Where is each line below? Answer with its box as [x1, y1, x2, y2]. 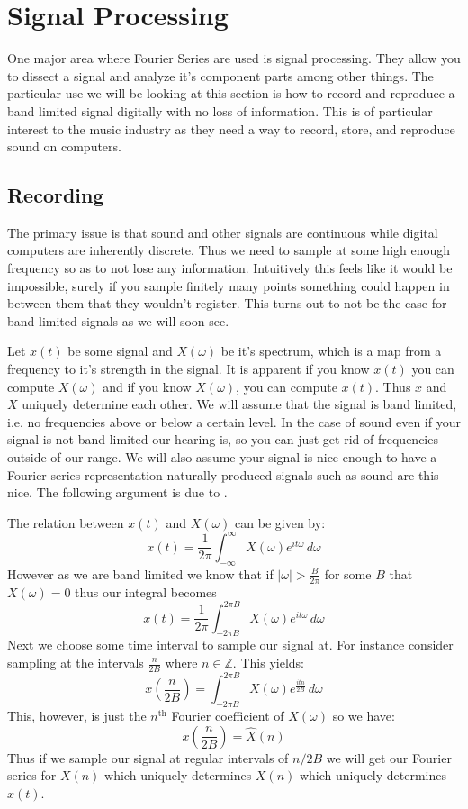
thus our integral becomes [75, 582, 217, 601]
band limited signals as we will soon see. [7, 311, 229, 330]
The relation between [7, 513, 124, 532]
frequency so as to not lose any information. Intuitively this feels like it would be [7, 259, 453, 277]
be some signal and [67, 341, 173, 360]
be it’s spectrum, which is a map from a [220, 341, 442, 360]
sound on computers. [7, 137, 121, 156]
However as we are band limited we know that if [7, 564, 274, 583]
